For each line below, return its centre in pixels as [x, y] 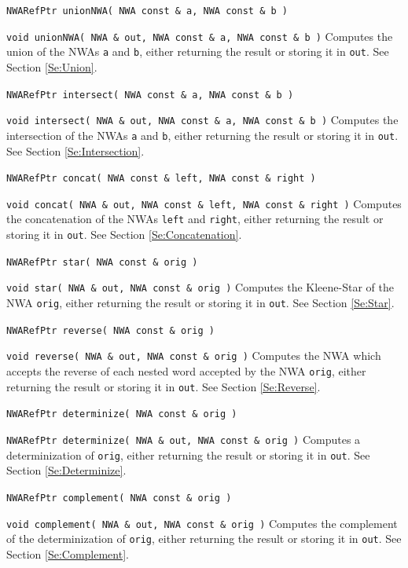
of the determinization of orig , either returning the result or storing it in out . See [204, 539]
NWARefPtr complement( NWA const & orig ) [119, 498]
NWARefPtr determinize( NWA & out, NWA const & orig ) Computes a [184, 439]
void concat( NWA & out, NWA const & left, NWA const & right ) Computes [204, 203]
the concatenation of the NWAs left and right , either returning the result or [195, 219]
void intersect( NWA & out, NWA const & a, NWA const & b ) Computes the [202, 120]
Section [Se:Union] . [52, 66]
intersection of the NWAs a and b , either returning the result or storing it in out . [202, 135]
